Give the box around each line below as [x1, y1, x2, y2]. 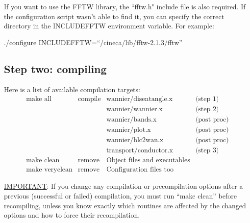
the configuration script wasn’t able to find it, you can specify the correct [4, 11, 225, 21]
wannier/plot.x [106, 126, 151, 134]
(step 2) [195, 106, 219, 113]
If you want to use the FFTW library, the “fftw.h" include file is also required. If [4, 1, 246, 11]
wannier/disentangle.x [106, 96, 173, 103]
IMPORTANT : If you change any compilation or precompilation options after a [4, 181, 243, 191]
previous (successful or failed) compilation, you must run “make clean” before [4, 191, 237, 201]
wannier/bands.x [106, 116, 157, 124]
